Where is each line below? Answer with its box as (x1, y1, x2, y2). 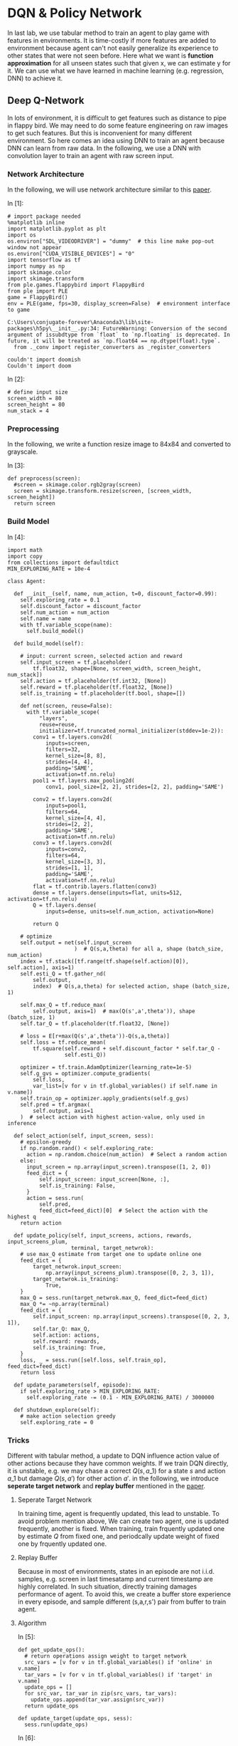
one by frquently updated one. (17, 1539, 107, 1548)
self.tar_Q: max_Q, (33, 1325, 91, 1332)
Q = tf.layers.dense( (33, 901, 97, 909)
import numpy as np (7, 263, 65, 270)
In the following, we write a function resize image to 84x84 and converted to (7, 440, 231, 449)
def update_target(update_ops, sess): (17, 1715, 133, 1722)
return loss (20, 1369, 55, 1376)
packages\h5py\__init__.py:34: (7, 325, 100, 333)
